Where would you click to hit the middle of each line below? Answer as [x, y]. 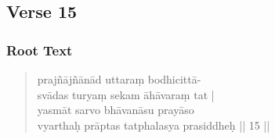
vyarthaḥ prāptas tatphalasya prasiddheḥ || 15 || [154, 125]
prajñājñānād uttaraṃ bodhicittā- [119, 79]
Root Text [40, 50]
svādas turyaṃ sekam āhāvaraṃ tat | [126, 94]
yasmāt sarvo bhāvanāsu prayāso [116, 110]
